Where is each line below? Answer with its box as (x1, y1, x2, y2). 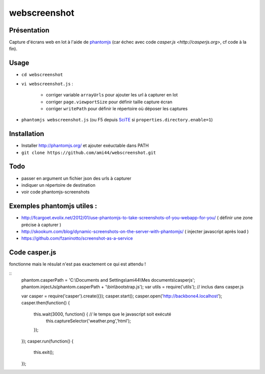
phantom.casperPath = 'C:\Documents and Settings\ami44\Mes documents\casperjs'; (21, 277, 196, 283)
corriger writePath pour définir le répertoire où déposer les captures (46, 106, 188, 112)
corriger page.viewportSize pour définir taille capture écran (46, 99, 173, 105)
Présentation (9, 26, 50, 34)
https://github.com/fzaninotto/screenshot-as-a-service (21, 235, 133, 241)
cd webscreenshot (21, 72, 63, 78)
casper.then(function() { (21, 300, 70, 306)
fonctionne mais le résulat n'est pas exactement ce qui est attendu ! (9, 261, 146, 267)
